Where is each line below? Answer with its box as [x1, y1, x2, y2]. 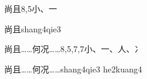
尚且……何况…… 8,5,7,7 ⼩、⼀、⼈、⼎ [4, 42, 143, 55]
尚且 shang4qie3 [4, 22, 61, 35]
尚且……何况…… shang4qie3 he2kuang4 [4, 62, 142, 75]
